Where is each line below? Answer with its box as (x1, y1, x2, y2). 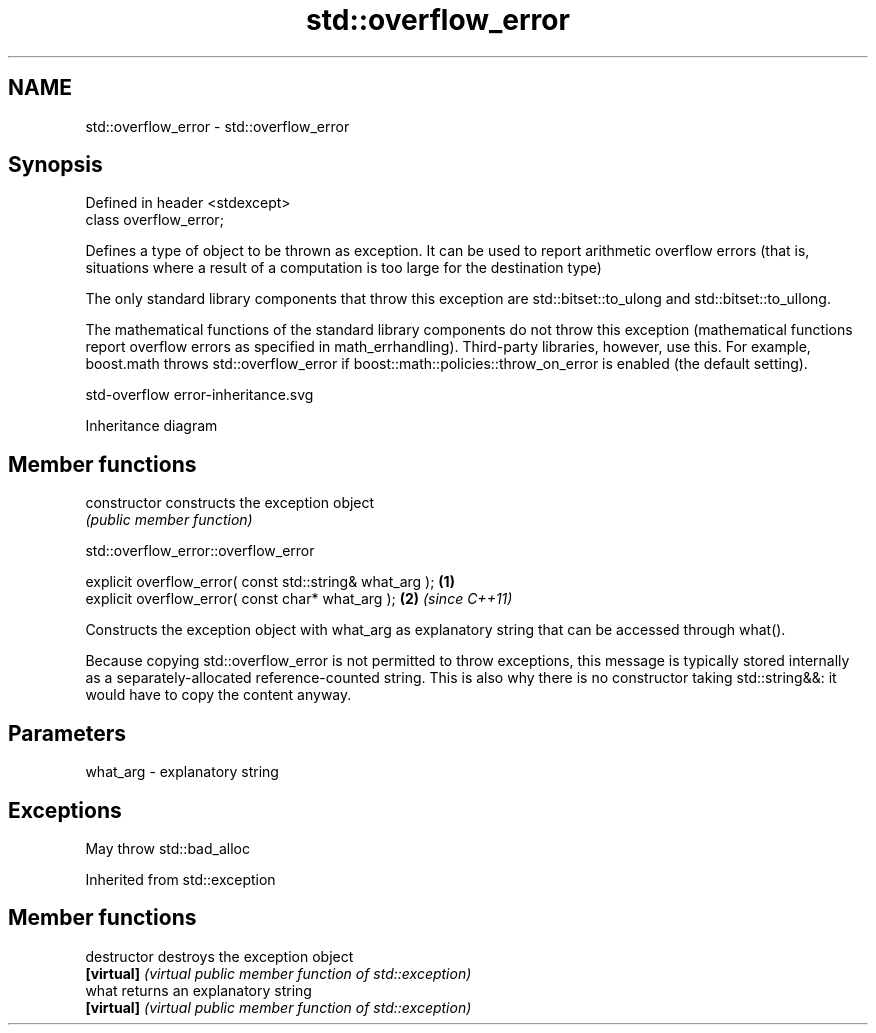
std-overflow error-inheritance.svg (85, 386, 314, 404)
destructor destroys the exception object (85, 947, 354, 965)
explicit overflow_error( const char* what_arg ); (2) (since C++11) (85, 590, 513, 608)
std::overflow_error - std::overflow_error (85, 117, 350, 135)
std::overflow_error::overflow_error (85, 542, 315, 560)
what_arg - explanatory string (85, 763, 279, 781)
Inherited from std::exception (85, 870, 276, 888)
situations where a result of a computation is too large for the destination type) (85, 259, 602, 277)
